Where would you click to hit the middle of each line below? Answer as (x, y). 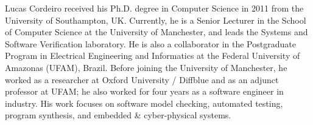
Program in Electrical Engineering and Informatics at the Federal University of (153, 56)
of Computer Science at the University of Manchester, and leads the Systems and (156, 32)
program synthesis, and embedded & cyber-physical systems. (118, 115)
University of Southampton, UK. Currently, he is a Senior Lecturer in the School (156, 20)
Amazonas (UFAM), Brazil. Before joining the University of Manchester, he (146, 67)
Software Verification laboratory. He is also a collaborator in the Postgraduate (150, 43)
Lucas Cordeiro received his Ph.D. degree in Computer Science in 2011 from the (154, 8)
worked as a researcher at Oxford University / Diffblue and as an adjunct (142, 79)
